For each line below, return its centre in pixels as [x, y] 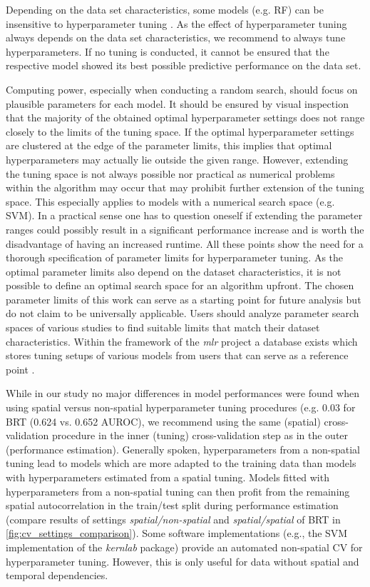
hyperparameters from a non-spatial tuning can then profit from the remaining [178, 491]
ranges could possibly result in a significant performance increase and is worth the [185, 229]
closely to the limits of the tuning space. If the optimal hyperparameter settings [180, 131]
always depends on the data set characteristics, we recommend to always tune [176, 37]
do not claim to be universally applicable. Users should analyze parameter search [183, 313]
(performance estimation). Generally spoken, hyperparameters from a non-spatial [183, 449]
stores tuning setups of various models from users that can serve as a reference [177, 355]
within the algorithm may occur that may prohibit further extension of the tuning [185, 187]
